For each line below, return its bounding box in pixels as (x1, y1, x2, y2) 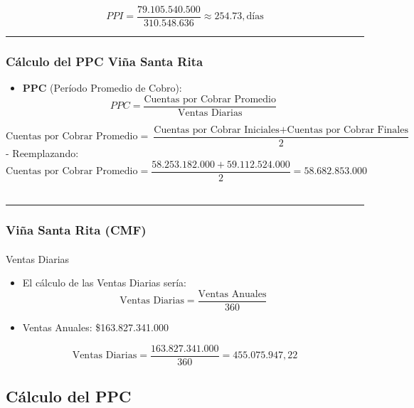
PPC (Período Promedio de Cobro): (22, 80, 182, 95)
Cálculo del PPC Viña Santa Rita (6, 52, 203, 70)
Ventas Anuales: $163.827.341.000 (22, 319, 169, 334)
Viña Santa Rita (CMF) (6, 221, 147, 239)
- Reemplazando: (6, 146, 79, 160)
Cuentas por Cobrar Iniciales (154, 124, 280, 135)
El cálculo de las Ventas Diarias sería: (22, 275, 186, 290)
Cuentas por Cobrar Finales (287, 124, 408, 135)
